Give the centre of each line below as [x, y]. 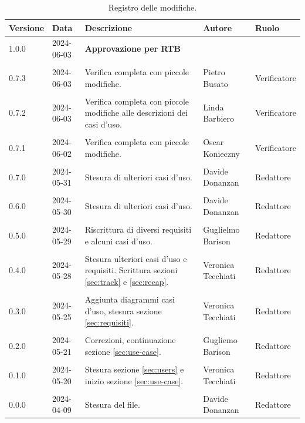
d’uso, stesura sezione [123, 310]
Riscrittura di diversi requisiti [138, 229]
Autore [218, 27]
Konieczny [221, 153]
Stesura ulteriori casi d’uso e [136, 258]
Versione [27, 27]
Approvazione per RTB [133, 48]
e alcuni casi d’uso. [118, 241]
